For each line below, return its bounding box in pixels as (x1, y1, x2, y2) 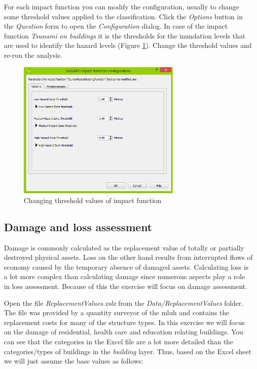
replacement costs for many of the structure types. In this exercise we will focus (4, 317, 245, 327)
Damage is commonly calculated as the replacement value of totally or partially (4, 242, 244, 252)
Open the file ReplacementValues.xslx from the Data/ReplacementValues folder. (4, 297, 244, 308)
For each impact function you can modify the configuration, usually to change (4, 1, 239, 11)
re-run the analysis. (4, 49, 63, 60)
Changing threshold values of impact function (24, 195, 162, 205)
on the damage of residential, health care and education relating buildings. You (4, 327, 243, 337)
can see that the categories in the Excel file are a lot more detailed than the (4, 336, 233, 347)
